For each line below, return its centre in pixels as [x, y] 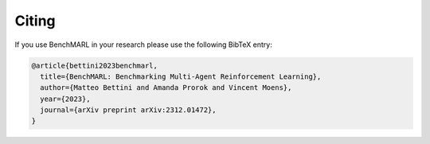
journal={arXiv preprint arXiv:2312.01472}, [128, 110]
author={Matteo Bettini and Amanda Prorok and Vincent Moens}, [166, 88]
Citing [35, 21]
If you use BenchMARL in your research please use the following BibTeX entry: [143, 45]
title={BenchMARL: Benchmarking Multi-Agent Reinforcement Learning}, [181, 76]
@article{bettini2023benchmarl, [95, 65]
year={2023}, [65, 99]
